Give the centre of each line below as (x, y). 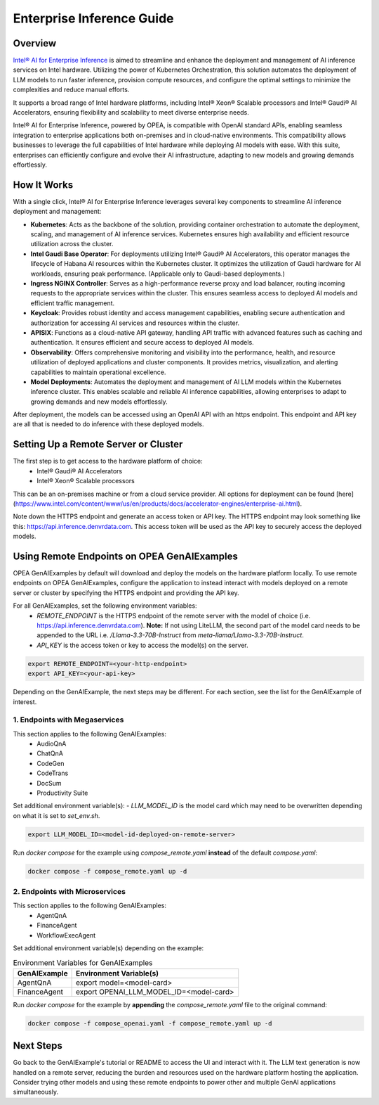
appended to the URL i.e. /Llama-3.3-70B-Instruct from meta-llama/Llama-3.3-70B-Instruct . (171, 635)
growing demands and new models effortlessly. (99, 402)
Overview (35, 43)
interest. (25, 702)
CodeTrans (53, 773)
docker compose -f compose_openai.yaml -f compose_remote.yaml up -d (150, 1023)
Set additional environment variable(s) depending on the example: (108, 948)
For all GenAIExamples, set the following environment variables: (105, 606)
